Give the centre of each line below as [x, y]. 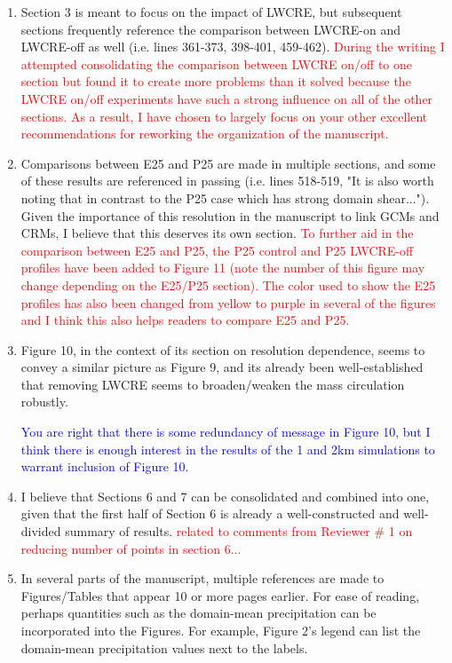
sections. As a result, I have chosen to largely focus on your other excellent [224, 116]
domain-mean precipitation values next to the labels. [164, 647]
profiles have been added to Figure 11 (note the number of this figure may [223, 268]
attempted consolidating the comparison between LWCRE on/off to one [216, 63]
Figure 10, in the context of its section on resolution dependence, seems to [223, 349]
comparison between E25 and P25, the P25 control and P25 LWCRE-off [217, 250]
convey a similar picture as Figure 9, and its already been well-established [222, 367]
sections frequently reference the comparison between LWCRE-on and [210, 29]
